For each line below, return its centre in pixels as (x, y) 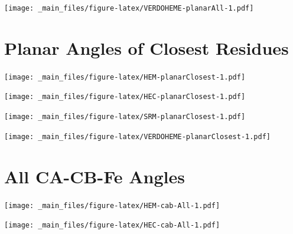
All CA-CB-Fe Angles (95, 176)
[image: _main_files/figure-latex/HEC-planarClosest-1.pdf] (125, 97)
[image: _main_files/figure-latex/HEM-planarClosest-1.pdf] (125, 77)
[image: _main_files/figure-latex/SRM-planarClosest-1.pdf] (125, 117)
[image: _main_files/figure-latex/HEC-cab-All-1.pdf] (112, 225)
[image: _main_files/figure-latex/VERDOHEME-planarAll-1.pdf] (129, 8)
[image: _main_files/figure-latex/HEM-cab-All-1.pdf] (112, 205)
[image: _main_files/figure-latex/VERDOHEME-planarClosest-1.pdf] (138, 136)
